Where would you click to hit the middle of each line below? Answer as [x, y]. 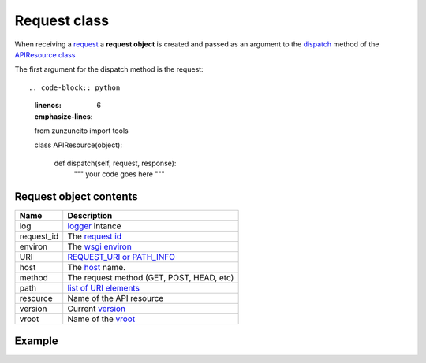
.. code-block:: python [75, 87]
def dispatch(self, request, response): [115, 163]
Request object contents [76, 196]
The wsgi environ [99, 246]
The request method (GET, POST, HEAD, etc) [151, 277]
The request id [95, 236]
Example [36, 341]
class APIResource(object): [78, 145]
